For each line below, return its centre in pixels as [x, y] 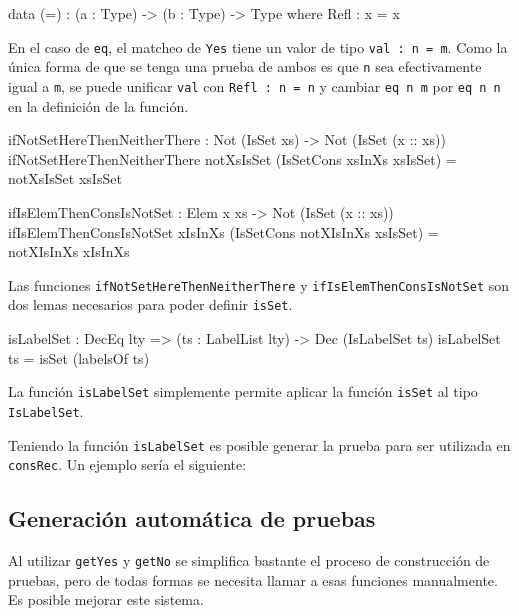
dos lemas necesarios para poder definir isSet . [150, 304]
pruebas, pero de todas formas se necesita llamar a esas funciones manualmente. [253, 579]
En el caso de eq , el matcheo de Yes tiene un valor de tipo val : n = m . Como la [258, 46]
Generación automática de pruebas [192, 518]
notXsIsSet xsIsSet [65, 178]
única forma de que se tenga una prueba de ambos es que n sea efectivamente [245, 66]
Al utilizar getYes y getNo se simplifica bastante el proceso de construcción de [249, 560]
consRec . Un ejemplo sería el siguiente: [127, 464]
